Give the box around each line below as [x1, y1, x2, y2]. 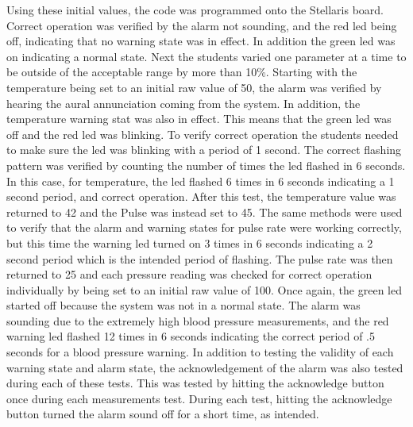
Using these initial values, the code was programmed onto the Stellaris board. [6, 2, 384, 17]
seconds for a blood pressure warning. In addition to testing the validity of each [6, 344, 394, 360]
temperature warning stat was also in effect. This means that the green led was [6, 110, 392, 127]
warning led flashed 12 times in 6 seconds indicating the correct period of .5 [6, 328, 376, 344]
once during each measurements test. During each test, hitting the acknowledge [6, 390, 392, 406]
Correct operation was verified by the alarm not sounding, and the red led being [6, 17, 397, 33]
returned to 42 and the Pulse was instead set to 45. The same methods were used [6, 203, 403, 220]
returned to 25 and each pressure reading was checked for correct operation [6, 266, 372, 283]
